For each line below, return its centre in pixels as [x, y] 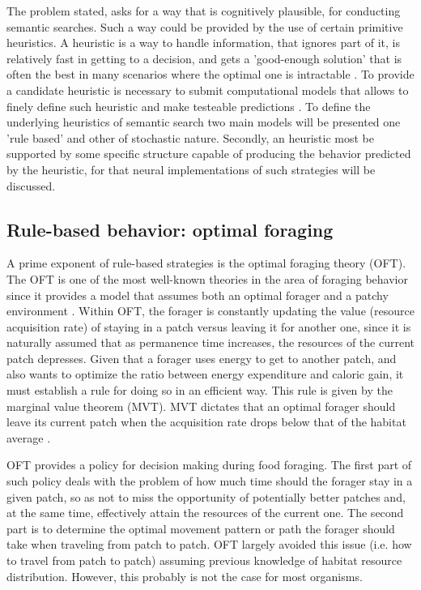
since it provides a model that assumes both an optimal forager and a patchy [198, 295]
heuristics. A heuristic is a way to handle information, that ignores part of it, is [204, 43]
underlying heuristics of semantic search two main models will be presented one [204, 122]
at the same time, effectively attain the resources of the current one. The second [205, 513]
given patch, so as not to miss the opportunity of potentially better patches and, [206, 496]
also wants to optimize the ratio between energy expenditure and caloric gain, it [205, 374]
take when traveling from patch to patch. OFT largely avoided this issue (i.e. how [209, 544]
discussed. [31, 185]
